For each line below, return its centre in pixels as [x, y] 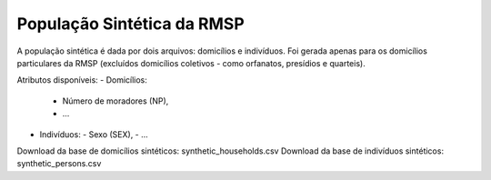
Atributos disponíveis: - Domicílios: [82, 80]
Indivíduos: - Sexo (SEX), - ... [94, 134]
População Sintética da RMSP [130, 24]
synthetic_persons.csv [59, 164]
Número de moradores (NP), [115, 101]
